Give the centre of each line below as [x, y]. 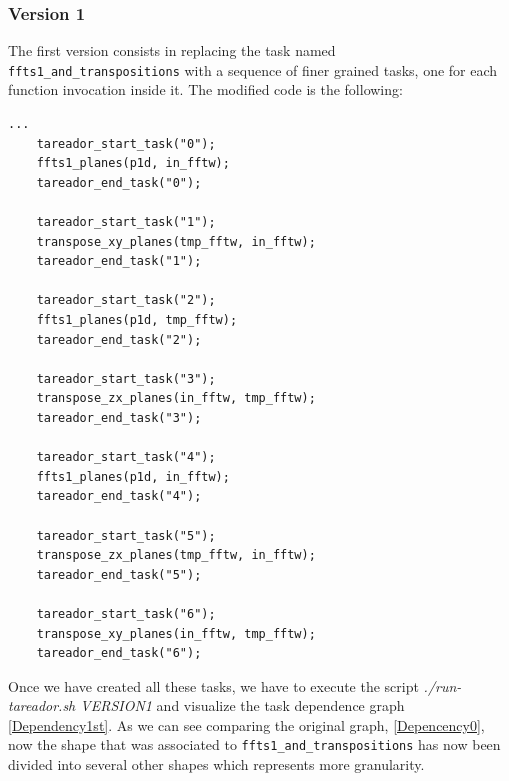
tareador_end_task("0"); [119, 182]
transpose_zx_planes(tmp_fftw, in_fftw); [176, 555]
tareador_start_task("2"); [126, 300]
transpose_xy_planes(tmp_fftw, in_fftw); [176, 241]
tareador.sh [42, 705]
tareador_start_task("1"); [126, 222]
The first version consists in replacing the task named [172, 50]
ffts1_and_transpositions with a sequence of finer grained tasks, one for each [253, 69]
